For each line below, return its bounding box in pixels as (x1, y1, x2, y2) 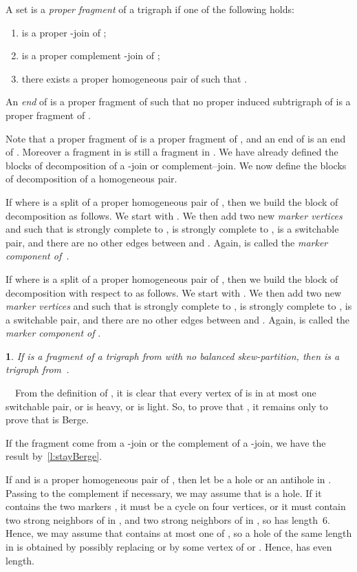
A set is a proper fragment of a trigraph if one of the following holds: (6, 2, 294, 16)
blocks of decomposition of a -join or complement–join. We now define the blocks (6, 158, 347, 172)
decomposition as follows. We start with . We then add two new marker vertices (6, 208, 343, 222)
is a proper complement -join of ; (21, 48, 160, 63)
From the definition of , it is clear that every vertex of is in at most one (14, 385, 316, 400)
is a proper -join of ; (21, 25, 107, 39)
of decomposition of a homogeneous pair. (6, 171, 177, 186)
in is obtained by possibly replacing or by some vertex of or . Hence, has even (6, 540, 332, 553)
